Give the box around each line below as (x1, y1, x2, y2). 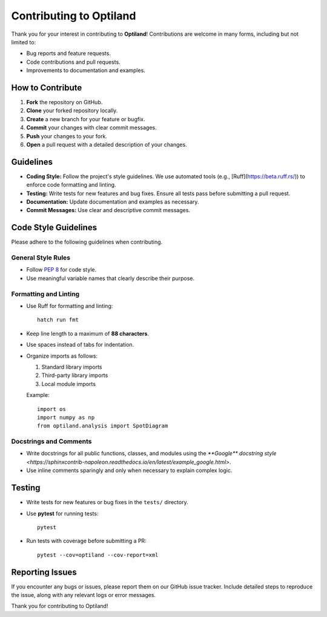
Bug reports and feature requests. (26, 50, 111, 57)
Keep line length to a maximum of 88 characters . (26, 330, 150, 337)
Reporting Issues (11, 567, 77, 577)
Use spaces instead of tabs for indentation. (26, 341, 134, 349)
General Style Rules (11, 253, 71, 262)
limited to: (11, 38, 36, 45)
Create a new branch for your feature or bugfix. (26, 115, 145, 122)
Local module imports (41, 380, 96, 387)
